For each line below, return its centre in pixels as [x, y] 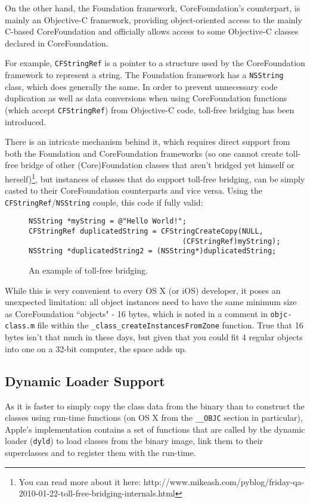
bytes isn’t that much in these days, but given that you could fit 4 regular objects [154, 337]
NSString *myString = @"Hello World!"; [108, 221]
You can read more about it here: [80, 481]
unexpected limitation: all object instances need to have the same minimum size [151, 302]
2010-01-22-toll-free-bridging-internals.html [97, 493]
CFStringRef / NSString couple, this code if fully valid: [104, 202]
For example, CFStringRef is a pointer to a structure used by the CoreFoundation [155, 63]
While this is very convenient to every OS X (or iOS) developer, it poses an [143, 290]
